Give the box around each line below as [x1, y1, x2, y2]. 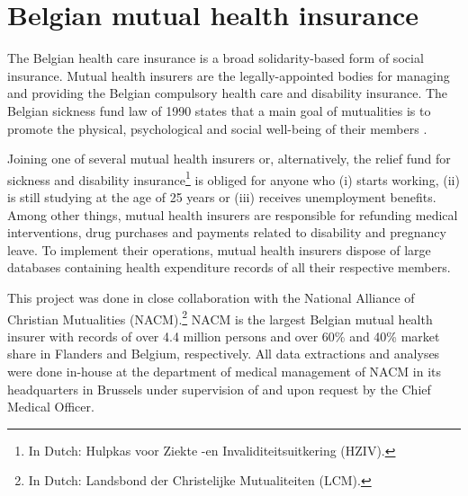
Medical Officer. [7, 397, 94, 416]
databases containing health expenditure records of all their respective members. [7, 258, 451, 277]
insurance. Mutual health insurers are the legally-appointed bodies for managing [7, 66, 450, 84]
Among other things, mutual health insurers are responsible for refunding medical [7, 205, 458, 224]
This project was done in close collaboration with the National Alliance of [7, 288, 415, 306]
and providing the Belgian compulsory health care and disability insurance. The [7, 84, 448, 102]
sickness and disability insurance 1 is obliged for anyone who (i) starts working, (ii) [7, 167, 460, 189]
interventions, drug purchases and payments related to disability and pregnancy [7, 223, 446, 242]
